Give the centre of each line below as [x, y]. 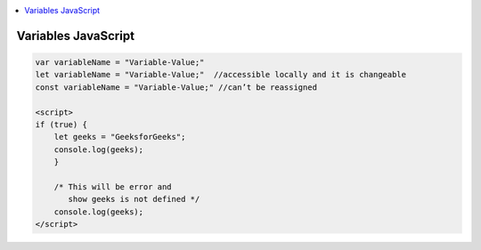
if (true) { [61, 124]
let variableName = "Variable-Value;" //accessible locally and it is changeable [221, 75]
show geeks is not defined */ [134, 199]
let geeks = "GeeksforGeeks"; [120, 137]
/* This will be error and [113, 186]
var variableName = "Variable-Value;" [120, 62]
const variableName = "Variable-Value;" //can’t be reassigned [176, 87]
